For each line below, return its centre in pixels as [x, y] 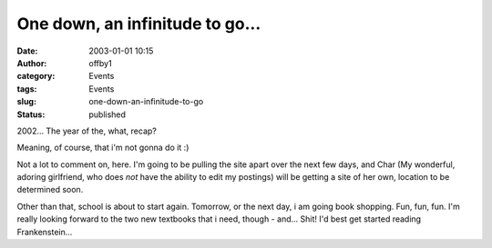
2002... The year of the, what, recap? [87, 131]
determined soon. [50, 190]
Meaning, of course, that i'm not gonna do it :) [103, 148]
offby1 [101, 63]
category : [36, 76]
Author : [32, 63]
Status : [31, 114]
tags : [27, 89]
